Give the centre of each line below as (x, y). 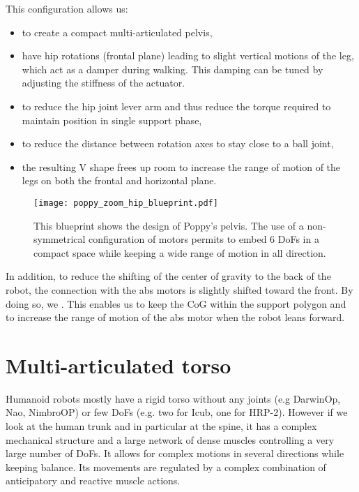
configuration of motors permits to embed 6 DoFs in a (204, 239)
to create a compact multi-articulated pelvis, (117, 32)
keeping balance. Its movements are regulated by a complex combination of (166, 467)
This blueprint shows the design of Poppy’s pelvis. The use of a (169, 225)
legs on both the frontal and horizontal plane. (119, 180)
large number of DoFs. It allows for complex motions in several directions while (175, 453)
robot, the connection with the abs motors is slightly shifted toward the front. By (179, 289)
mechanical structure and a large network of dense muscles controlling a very (170, 439)
